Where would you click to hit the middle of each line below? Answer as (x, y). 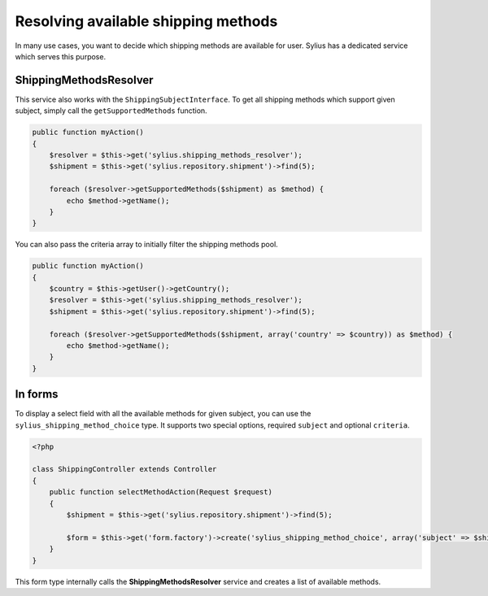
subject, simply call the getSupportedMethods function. (111, 111)
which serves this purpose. (60, 56)
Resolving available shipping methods (146, 21)
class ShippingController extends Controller (124, 469)
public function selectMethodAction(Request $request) (161, 492)
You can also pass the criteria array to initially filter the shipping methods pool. (146, 245)
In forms (37, 394)
